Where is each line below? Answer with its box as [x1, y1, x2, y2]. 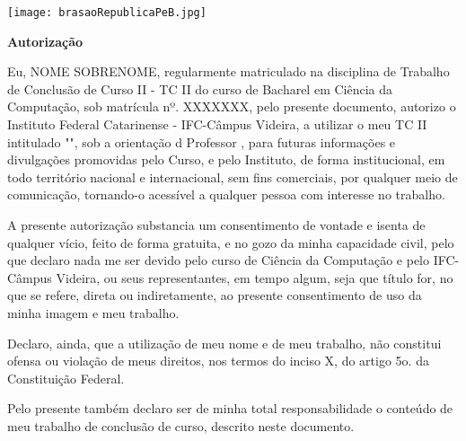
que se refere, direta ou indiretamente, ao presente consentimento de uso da [7, 286, 422, 304]
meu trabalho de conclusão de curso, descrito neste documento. [7, 416, 355, 435]
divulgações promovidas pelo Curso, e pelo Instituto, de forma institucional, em [7, 150, 445, 169]
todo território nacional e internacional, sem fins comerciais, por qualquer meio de [7, 167, 458, 186]
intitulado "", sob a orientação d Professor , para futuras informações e [7, 132, 396, 151]
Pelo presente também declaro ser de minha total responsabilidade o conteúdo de [7, 399, 453, 418]
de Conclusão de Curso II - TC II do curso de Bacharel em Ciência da [7, 79, 393, 98]
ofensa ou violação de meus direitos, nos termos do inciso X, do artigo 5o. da [7, 351, 429, 370]
